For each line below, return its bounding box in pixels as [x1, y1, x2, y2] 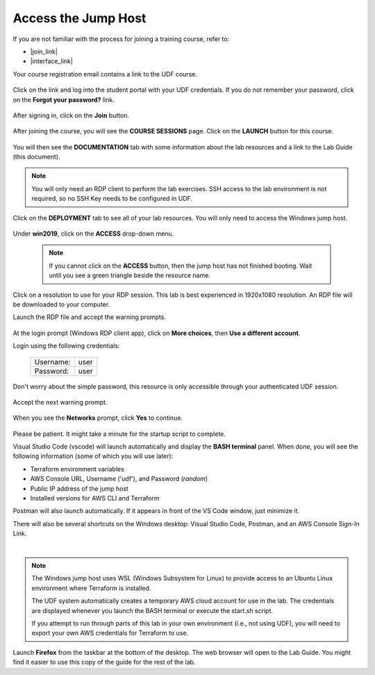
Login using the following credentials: [12, 341, 120, 350]
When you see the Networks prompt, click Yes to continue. [12, 414, 183, 422]
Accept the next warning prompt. [12, 398, 108, 406]
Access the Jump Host [12, 10, 147, 26]
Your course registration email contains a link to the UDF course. [12, 70, 198, 78]
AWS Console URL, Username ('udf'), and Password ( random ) [30, 475, 208, 483]
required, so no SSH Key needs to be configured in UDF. [31, 195, 193, 203]
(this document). [12, 153, 60, 161]
